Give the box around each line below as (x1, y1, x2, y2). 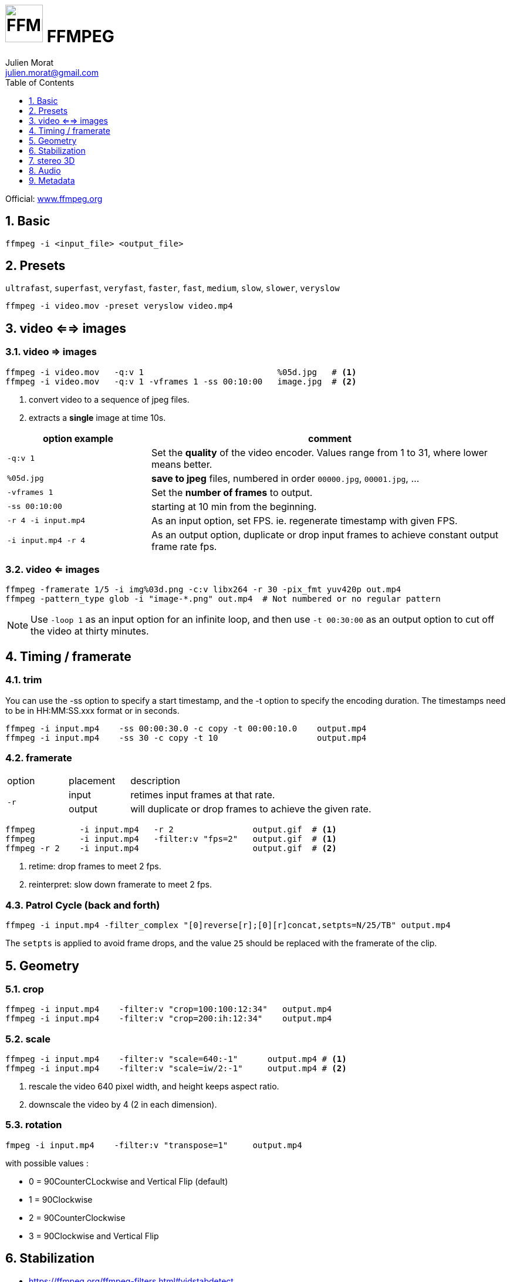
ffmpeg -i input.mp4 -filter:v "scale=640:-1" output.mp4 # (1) (5, 1054, 347, 1064)
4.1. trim (5, 674, 42, 686)
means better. (151, 458, 212, 470)
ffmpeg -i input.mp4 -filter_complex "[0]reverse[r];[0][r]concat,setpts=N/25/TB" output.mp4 (5, 920, 451, 930)
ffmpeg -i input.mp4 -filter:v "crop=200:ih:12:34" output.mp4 (5, 1014, 332, 1024)
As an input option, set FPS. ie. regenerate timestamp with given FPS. (151, 514, 458, 527)
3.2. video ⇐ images (5, 564, 100, 576)
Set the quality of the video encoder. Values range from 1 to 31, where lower (151, 446, 488, 458)
